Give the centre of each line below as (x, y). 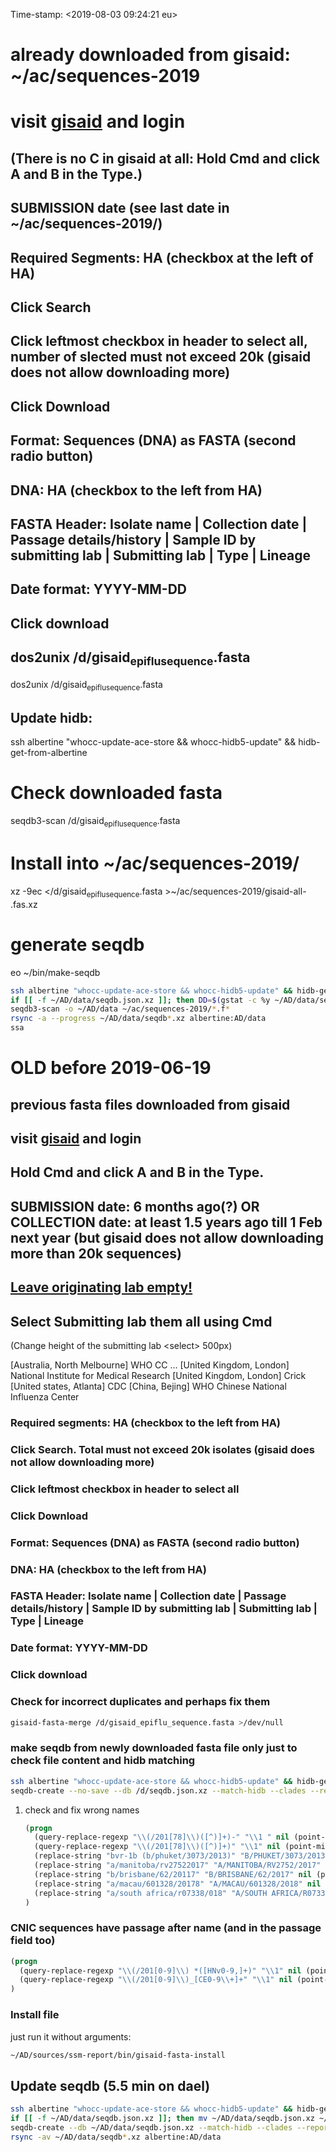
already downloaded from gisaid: (150, 55)
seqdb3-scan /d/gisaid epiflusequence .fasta (95, 822)
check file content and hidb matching (103, 1761)
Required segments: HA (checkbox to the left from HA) (146, 1422)
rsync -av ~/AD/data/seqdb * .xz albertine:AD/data (116, 2137)
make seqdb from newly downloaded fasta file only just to (154, 1748)
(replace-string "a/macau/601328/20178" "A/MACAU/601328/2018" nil (178, 1884)
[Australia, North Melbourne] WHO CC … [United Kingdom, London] (150, 1365)
